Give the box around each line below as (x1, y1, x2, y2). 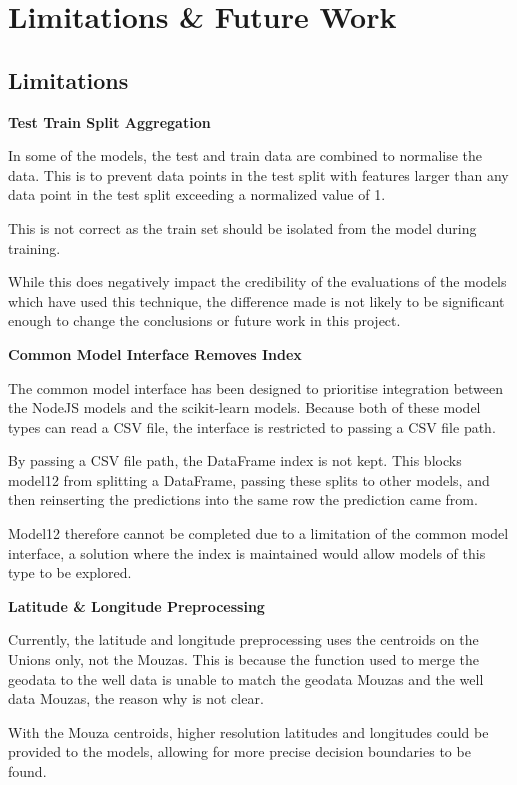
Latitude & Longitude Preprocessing (8, 595, 265, 616)
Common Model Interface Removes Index (8, 343, 302, 364)
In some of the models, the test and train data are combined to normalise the (8, 145, 483, 166)
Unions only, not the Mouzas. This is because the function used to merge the (8, 649, 480, 670)
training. (8, 237, 61, 258)
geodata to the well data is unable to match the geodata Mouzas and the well (8, 668, 484, 689)
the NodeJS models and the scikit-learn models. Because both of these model (8, 397, 481, 418)
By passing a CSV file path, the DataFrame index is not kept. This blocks (8, 450, 462, 471)
